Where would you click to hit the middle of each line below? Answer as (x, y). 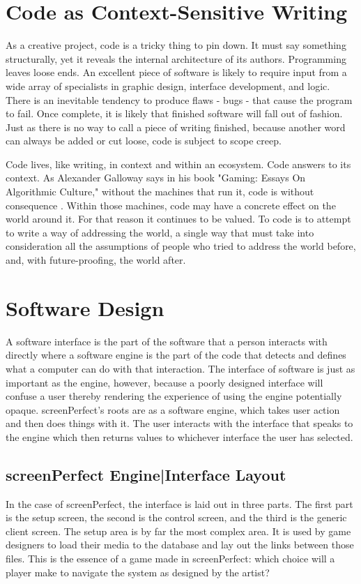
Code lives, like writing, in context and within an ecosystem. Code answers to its (178, 164)
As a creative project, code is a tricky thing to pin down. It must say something (176, 45)
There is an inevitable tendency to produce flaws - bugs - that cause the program (179, 99)
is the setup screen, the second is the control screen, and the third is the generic (176, 517)
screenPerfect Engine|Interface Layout (146, 474)
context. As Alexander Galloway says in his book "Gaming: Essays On (156, 178)
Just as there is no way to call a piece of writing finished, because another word (176, 127)
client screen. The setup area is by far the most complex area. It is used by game (178, 531)
